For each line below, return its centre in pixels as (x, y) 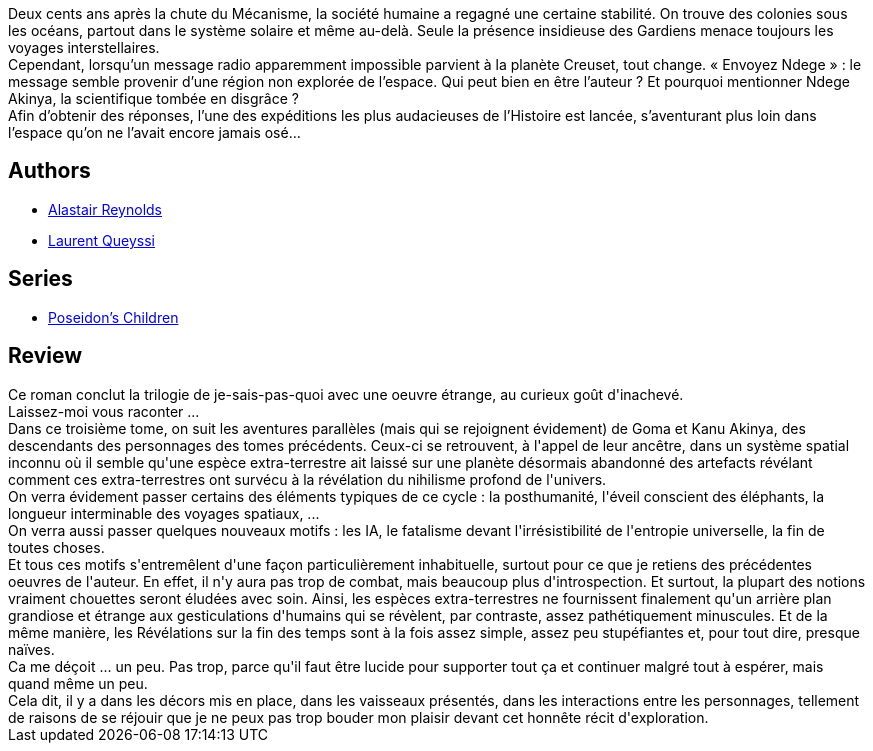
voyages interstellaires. (84, 47)
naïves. (31, 649)
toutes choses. (56, 547)
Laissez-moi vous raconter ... (104, 411)
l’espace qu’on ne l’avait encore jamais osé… (154, 132)
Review (45, 356)
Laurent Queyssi (101, 240)
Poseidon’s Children (113, 317)
